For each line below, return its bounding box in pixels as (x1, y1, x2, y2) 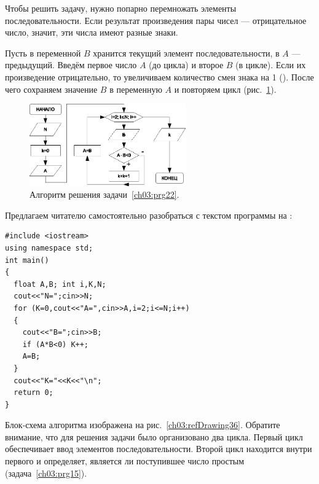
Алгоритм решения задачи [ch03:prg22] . (30, 188, 179, 201)
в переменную (109, 82, 162, 95)
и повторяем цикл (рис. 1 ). (174, 82, 277, 95)
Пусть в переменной (5, 46, 81, 59)
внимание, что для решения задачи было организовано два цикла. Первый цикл (5, 430, 303, 443)
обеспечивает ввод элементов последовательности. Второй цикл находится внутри (5, 442, 312, 455)
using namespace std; (5, 243, 93, 252)
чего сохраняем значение (5, 82, 98, 95)
